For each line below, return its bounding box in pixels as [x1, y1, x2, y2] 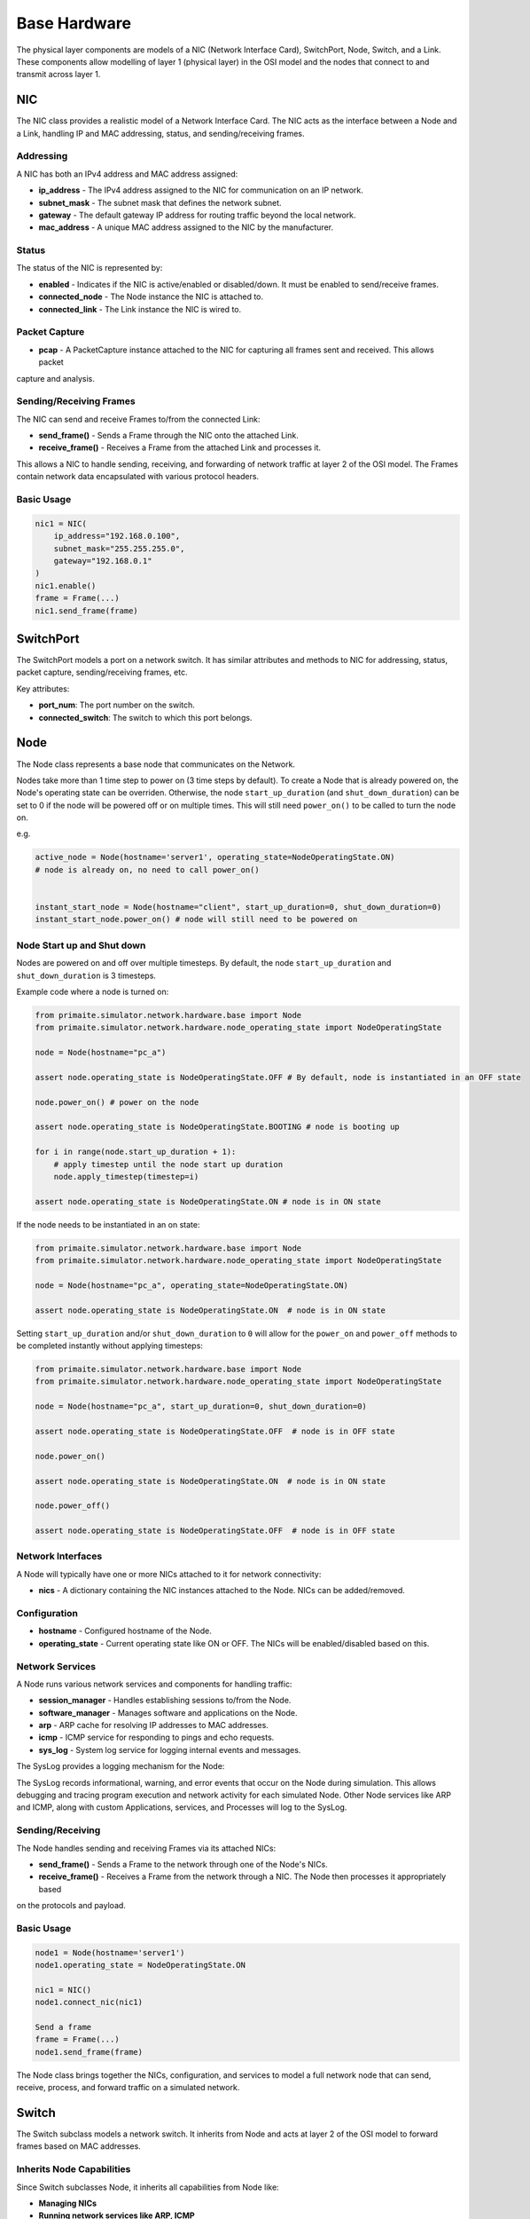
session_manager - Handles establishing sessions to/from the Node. [38, 1695, 292, 1706]
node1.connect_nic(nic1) [35, 1997, 144, 2008]
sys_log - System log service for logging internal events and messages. [38, 1744, 301, 1755]
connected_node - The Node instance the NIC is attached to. [38, 291, 264, 302]
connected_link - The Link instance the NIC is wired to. [38, 304, 242, 314]
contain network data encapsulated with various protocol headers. [16, 471, 260, 482]
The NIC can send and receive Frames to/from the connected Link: [16, 414, 261, 424]
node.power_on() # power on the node [35, 1097, 199, 1107]
